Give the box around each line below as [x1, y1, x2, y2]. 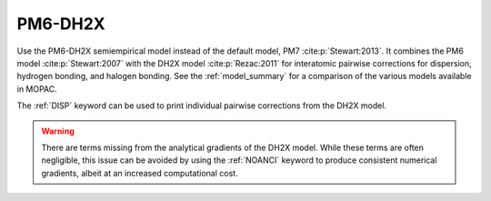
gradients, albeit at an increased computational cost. [41, 167, 238, 178]
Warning [41, 126, 75, 136]
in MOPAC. [16, 83, 58, 95]
